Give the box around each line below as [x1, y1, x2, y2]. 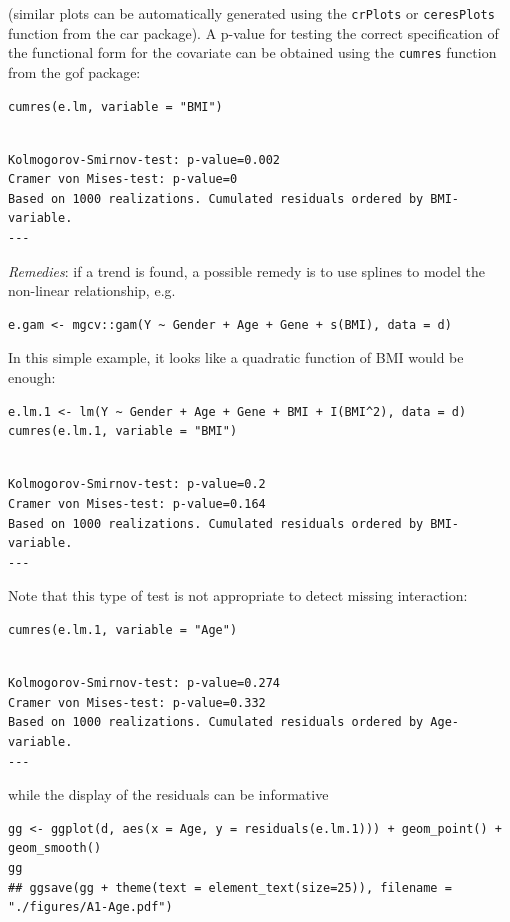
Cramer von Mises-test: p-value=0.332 [8, 695, 266, 710]
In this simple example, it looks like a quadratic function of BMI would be [8, 347, 464, 368]
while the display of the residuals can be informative [8, 784, 329, 805]
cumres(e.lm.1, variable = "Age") [8, 622, 238, 637]
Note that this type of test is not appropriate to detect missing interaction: [8, 585, 468, 606]
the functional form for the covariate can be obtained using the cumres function [8, 42, 497, 63]
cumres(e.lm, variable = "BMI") [8, 99, 223, 114]
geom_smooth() [8, 841, 102, 856]
